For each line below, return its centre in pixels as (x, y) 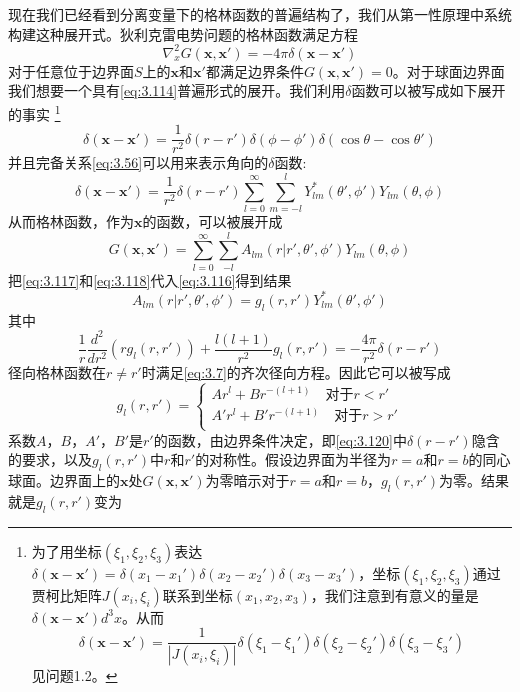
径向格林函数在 (57, 371)
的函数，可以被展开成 (212, 220)
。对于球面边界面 (448, 70)
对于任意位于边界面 (71, 70)
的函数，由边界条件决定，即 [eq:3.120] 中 (280, 439)
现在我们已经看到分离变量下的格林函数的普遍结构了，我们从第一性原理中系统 (260, 14)
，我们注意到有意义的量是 (394, 594)
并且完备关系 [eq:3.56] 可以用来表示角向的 (138, 162)
